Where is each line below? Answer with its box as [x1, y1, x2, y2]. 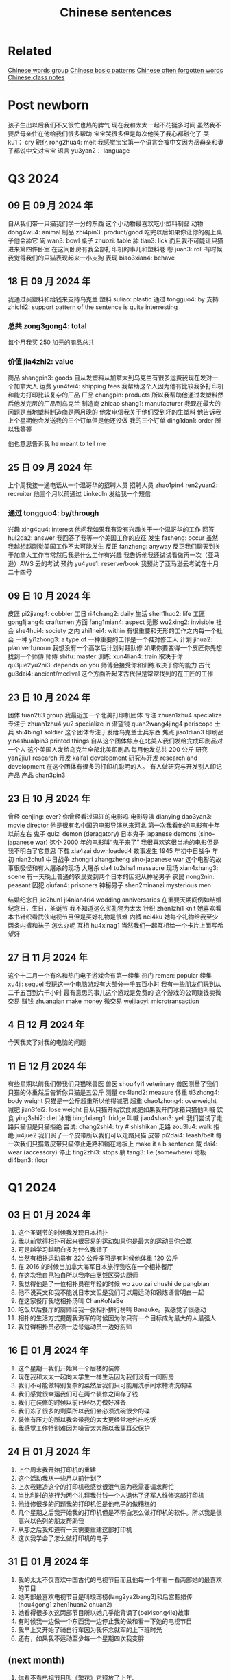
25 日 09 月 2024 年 [8, 461, 93, 473]
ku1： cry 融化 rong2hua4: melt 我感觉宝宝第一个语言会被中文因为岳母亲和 [8, 138, 218, 146]
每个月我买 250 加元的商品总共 [8, 338, 95, 346]
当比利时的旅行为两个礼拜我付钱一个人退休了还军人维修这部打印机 [17, 1491, 204, 1499]
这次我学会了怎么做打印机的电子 [17, 1533, 108, 1542]
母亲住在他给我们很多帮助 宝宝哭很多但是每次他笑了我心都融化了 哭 [19, 129, 210, 138]
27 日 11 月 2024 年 [8, 952, 88, 963]
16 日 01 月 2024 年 [8, 1344, 89, 1356]
